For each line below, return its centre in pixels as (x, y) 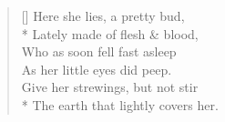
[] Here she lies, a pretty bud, (103, 15)
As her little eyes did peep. (97, 69)
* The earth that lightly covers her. (120, 104)
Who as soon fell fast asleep (99, 51)
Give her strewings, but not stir (110, 87)
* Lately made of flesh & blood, (110, 33)
